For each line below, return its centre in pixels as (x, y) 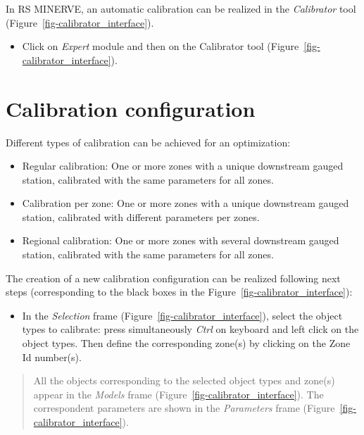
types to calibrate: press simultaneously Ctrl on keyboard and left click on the (190, 329)
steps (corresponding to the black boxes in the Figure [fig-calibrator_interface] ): (179, 292)
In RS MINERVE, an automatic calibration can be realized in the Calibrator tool (181, 8)
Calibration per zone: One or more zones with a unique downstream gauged (186, 203)
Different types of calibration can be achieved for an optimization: (148, 142)
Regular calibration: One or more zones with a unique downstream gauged (183, 166)
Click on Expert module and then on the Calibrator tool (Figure (161, 46)
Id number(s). (52, 357)
